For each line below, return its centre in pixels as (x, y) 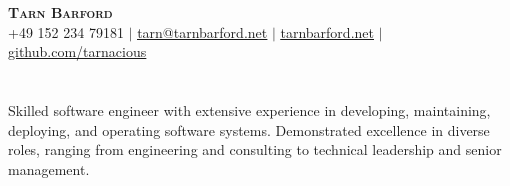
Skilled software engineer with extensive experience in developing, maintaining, (249, 109)
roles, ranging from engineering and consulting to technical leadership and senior (255, 149)
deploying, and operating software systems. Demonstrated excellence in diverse (249, 129)
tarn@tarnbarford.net (202, 31)
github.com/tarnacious (77, 51)
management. (49, 168)
